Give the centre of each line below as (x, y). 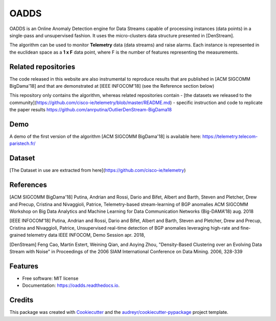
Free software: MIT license (50, 278)
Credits (21, 300)
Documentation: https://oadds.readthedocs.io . (71, 285)
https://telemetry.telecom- (230, 137)
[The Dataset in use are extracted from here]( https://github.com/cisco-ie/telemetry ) (98, 170)
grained (18, 235)
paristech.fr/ (22, 143)
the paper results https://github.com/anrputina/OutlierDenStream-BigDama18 (91, 110)
